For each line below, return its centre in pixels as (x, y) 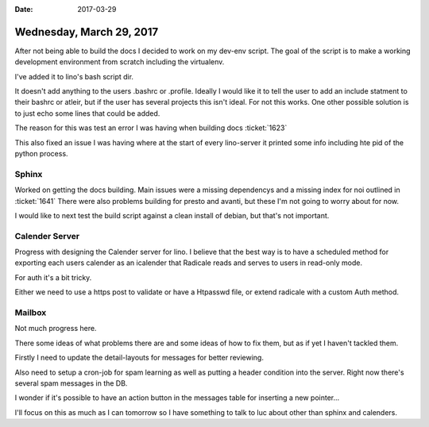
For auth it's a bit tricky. (53, 277)
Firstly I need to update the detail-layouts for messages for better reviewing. (139, 358)
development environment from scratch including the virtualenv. (120, 62)
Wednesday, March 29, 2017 (87, 32)
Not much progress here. (56, 329)
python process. (41, 154)
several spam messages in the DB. (71, 383)
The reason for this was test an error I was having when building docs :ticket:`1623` (151, 128)
